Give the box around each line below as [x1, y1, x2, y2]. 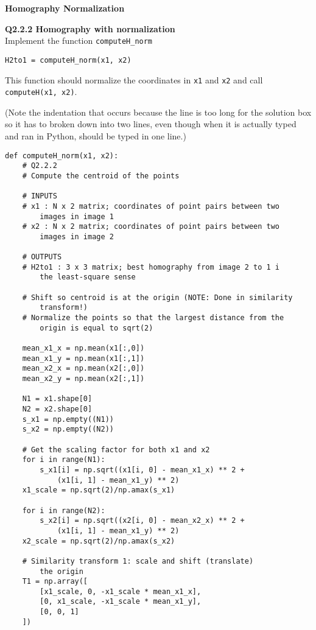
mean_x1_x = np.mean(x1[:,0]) [22, 344, 145, 353]
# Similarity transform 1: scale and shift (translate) [22, 556, 254, 565]
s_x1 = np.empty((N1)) [22, 415, 114, 424]
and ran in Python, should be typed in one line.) [5, 130, 186, 142]
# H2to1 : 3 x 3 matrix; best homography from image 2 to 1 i [22, 262, 280, 271]
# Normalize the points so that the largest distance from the [22, 313, 284, 323]
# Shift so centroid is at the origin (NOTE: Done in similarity [22, 293, 293, 302]
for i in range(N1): [22, 455, 105, 464]
